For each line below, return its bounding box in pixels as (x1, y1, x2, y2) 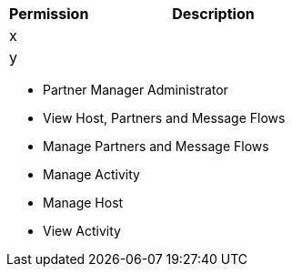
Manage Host (43, 195, 124, 210)
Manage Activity (43, 167, 140, 182)
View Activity (43, 223, 121, 238)
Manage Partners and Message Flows (43, 138, 269, 154)
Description (172, 5, 255, 23)
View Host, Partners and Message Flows (43, 110, 286, 126)
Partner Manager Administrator (43, 82, 228, 97)
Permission (9, 5, 89, 23)
